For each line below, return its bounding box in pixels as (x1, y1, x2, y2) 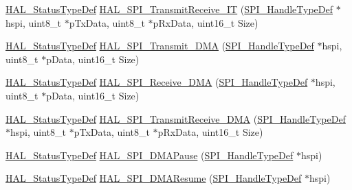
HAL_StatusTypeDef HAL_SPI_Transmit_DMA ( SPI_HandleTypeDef (5, 38, 314, 53)
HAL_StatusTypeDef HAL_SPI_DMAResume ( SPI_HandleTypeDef (5, 171, 302, 185)
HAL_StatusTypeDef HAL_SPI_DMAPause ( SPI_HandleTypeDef (5, 147, 294, 162)
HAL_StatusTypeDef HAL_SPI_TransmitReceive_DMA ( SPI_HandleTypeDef (5, 111, 346, 126)
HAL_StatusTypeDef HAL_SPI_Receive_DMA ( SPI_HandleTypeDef (5, 75, 308, 89)
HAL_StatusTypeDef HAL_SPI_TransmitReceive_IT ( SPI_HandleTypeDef (5, 2, 333, 16)
